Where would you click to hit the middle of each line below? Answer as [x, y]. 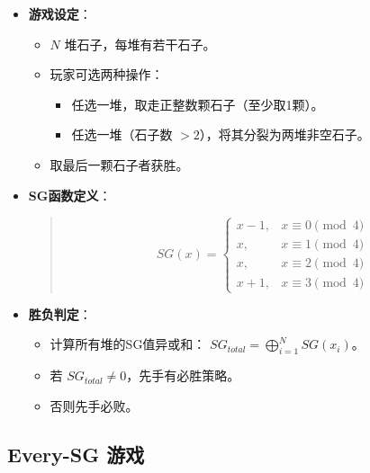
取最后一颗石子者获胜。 [119, 164]
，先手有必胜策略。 [183, 375]
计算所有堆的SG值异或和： [128, 344]
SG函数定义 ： [70, 195]
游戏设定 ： [60, 13]
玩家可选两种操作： [107, 74]
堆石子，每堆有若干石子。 [140, 44]
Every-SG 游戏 [76, 454]
